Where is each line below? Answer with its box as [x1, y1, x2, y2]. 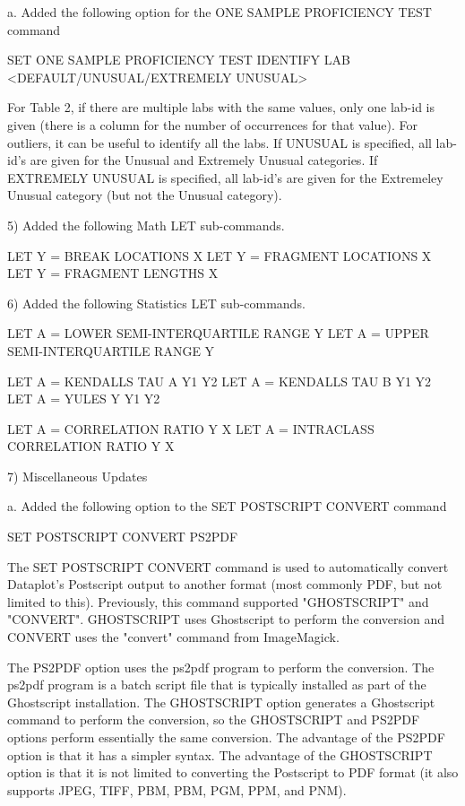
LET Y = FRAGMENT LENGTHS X [7, 264, 219, 282]
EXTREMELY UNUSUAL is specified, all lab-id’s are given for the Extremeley [7, 168, 443, 186]
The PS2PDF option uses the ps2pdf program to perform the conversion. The [7, 657, 435, 676]
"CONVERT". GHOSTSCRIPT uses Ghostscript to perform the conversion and [7, 610, 444, 628]
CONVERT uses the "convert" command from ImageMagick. [7, 628, 340, 646]
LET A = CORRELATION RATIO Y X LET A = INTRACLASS [7, 419, 375, 438]
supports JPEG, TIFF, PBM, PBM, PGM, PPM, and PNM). [7, 780, 347, 799]
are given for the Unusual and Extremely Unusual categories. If [30, 151, 378, 169]
